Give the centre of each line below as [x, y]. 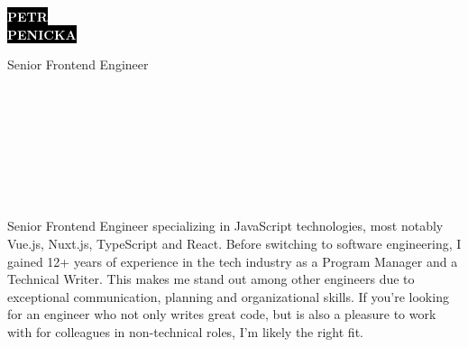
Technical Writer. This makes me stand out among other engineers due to [211, 279]
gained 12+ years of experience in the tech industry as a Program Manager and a [233, 261]
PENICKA [42, 34]
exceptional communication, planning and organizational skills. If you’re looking [228, 296]
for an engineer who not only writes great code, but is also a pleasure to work [222, 314]
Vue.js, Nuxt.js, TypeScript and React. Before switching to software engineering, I [234, 243]
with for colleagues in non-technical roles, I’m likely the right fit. [185, 331]
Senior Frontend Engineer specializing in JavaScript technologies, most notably [225, 226]
